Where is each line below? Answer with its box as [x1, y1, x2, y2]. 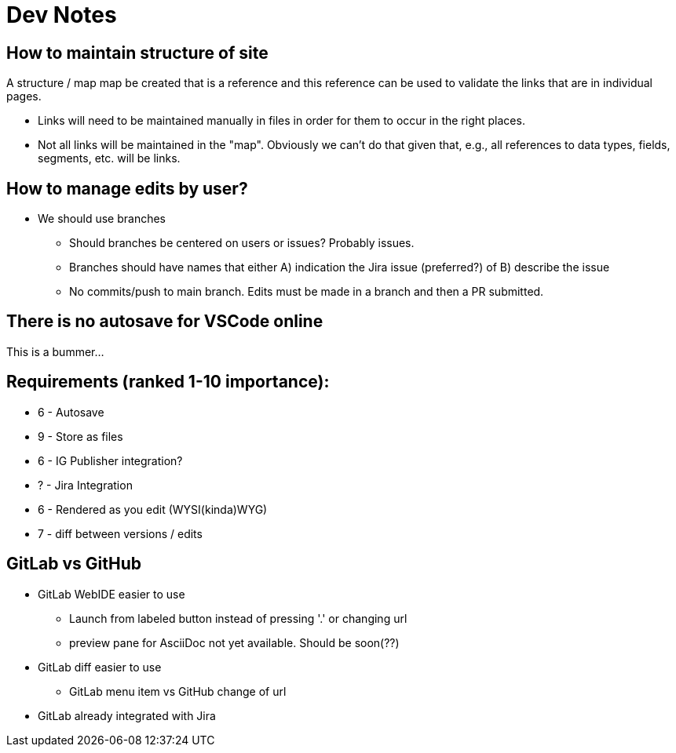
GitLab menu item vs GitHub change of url [69, 684, 287, 698]
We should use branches [38, 212, 166, 226]
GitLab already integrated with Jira [38, 708, 216, 722]
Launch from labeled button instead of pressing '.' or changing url [69, 611, 407, 625]
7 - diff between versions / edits [38, 526, 203, 540]
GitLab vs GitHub [6, 554, 141, 574]
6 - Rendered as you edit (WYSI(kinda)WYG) [38, 502, 268, 516]
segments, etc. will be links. [38, 151, 181, 166]
